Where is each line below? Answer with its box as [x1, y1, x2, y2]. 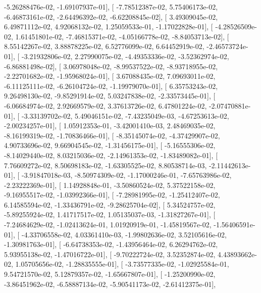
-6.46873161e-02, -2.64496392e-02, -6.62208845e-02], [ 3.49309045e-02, [4, 11, 218, 22]
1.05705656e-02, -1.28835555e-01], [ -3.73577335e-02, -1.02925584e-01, [15, 259, 229, 269]
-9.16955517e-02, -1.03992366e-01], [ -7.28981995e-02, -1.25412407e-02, [4, 189, 220, 200]
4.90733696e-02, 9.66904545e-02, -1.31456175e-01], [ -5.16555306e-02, [4, 140, 216, 151]
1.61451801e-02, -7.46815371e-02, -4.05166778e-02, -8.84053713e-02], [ [15, 31, 229, 41]
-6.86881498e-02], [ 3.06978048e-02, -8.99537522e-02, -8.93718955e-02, [4, 61, 218, 71]
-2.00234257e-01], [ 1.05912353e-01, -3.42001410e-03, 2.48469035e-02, [4, 120, 216, 131]
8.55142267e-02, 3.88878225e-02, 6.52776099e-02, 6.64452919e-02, [4, 41, 204, 52]
